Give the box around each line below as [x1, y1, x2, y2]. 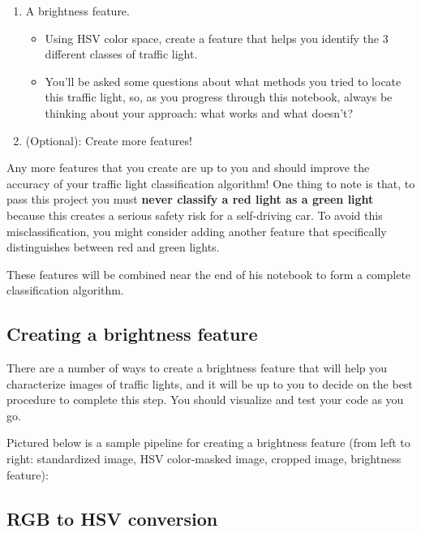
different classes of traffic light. [45, 45, 198, 62]
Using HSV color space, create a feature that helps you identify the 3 [45, 29, 389, 46]
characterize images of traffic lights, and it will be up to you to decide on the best [6, 375, 413, 392]
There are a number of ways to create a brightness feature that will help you [6, 359, 388, 376]
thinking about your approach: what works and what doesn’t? [45, 104, 354, 121]
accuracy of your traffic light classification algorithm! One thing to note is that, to [6, 174, 415, 191]
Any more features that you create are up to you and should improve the [6, 159, 370, 176]
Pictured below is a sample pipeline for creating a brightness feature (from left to [6, 434, 410, 451]
